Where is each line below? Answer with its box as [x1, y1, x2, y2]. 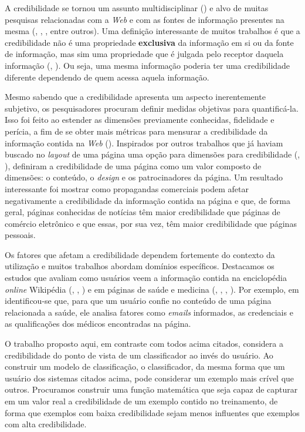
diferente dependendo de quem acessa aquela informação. [5, 71, 209, 83]
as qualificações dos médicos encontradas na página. [5, 317, 191, 330]
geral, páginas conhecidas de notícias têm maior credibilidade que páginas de [5, 206, 280, 218]
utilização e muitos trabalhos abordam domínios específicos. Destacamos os [5, 260, 274, 272]
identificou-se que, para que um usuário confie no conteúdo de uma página [5, 294, 272, 307]
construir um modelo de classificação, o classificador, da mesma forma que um [5, 360, 285, 373]
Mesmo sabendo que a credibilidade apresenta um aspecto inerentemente [5, 91, 266, 103]
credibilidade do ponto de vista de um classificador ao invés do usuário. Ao [5, 349, 273, 361]
